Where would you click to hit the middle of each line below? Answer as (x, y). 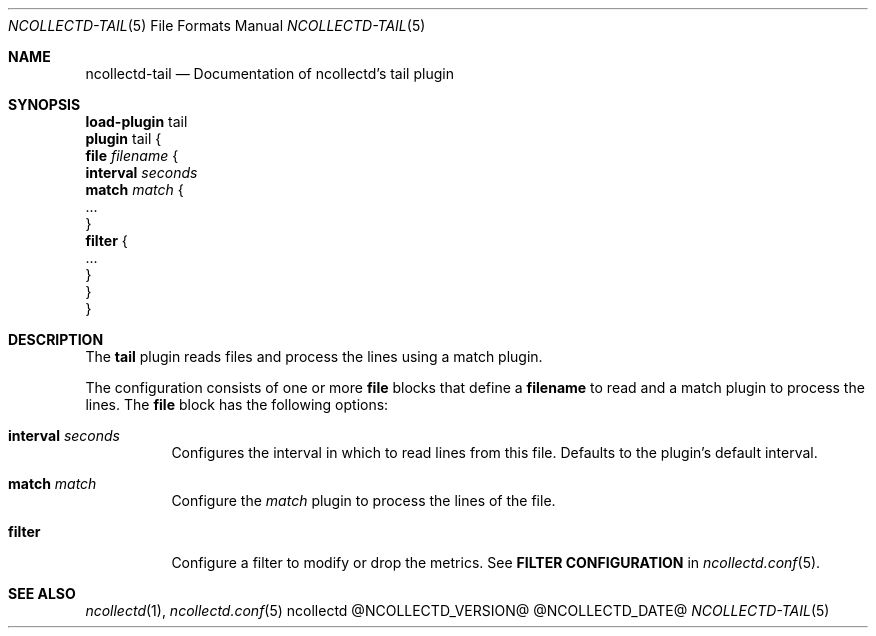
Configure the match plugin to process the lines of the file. (363, 500)
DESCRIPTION (56, 339)
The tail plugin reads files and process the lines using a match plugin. (314, 356)
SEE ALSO (42, 593)
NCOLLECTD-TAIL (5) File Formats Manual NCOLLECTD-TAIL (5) (217, 25)
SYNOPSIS (44, 104)
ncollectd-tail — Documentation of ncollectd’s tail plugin (269, 73)
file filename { (132, 155)
